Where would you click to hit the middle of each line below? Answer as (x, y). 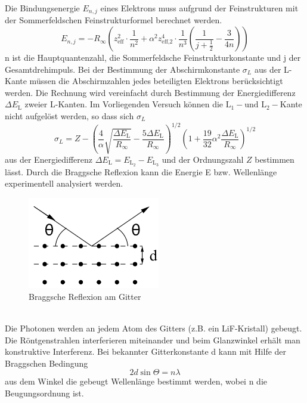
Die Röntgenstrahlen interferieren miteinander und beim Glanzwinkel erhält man (153, 340)
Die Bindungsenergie (42, 8)
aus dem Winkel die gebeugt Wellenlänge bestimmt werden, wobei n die (136, 381)
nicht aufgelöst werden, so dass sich (69, 116)
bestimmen (275, 159)
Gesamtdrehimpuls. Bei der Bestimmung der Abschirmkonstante (123, 69)
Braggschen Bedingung (46, 363)
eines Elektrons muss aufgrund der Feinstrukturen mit (199, 8)
